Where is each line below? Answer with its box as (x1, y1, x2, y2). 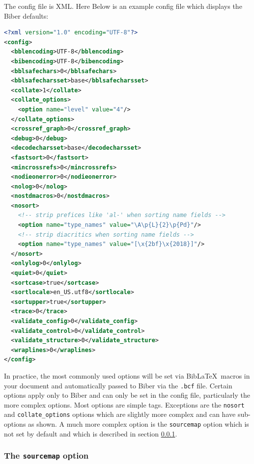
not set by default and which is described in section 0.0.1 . (4, 428, 177, 438)
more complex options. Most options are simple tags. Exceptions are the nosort (4, 399, 245, 409)
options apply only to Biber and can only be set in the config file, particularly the (4, 390, 251, 400)
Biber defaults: (4, 10, 49, 21)
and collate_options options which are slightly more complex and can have (4, 409, 236, 419)
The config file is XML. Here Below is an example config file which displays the (4, 1, 242, 11)
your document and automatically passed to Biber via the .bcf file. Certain (4, 380, 232, 390)
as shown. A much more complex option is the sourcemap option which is (28, 419, 249, 429)
